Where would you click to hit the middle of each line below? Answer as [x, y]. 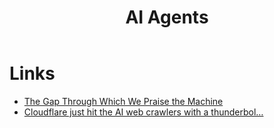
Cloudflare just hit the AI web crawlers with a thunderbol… [143, 112]
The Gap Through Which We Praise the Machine [123, 101]
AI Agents [167, 17]
